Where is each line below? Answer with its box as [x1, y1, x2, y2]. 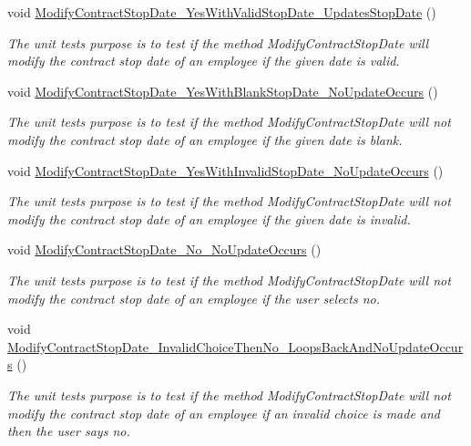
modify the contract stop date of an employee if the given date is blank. [7, 130, 403, 149]
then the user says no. [7, 421, 130, 441]
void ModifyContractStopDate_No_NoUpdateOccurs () [7, 240, 322, 259]
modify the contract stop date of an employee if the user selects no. [7, 288, 381, 307]
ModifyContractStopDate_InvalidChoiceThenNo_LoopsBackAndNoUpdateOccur [7, 337, 464, 356]
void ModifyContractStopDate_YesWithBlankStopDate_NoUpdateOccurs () [7, 81, 438, 100]
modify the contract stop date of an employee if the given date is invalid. [7, 209, 411, 228]
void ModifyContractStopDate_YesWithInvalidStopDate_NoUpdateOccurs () [7, 161, 444, 180]
